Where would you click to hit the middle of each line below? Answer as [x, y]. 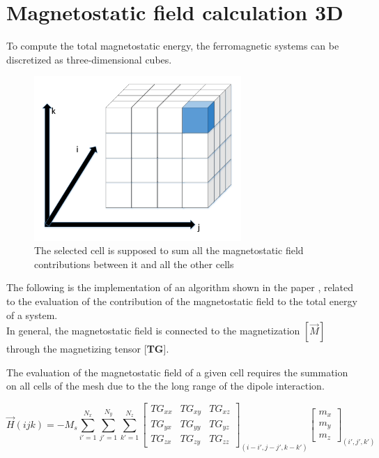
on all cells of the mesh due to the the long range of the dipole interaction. [165, 386]
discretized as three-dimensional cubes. [89, 59]
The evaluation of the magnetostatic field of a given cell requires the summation [177, 372]
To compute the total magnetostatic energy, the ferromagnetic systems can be [173, 46]
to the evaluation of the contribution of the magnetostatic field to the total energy [182, 301]
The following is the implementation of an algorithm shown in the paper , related [180, 287]
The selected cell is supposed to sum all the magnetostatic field [169, 250]
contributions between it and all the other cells [134, 264]
